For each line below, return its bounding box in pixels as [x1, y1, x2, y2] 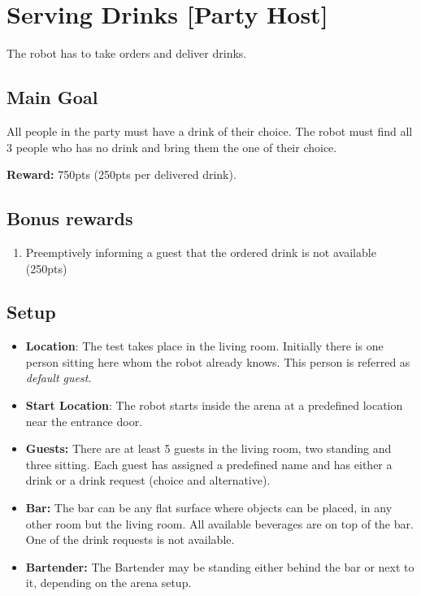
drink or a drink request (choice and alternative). [25, 472, 271, 489]
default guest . [25, 369, 92, 386]
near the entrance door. [25, 412, 143, 429]
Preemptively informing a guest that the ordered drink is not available [25, 243, 376, 260]
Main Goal [7, 85, 98, 110]
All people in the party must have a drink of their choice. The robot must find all [7, 122, 413, 139]
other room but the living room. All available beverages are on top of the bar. [25, 515, 414, 532]
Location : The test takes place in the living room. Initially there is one [25, 337, 384, 355]
